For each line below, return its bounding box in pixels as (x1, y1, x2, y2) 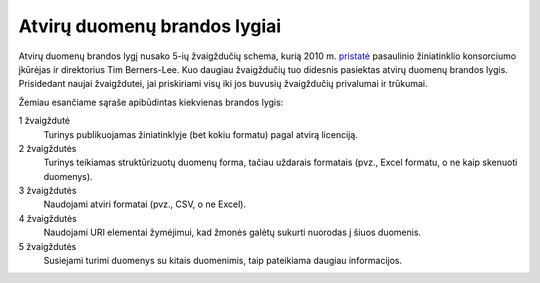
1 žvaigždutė (18, 115, 70, 127)
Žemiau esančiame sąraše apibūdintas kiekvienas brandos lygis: (18, 96, 284, 108)
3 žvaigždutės (18, 185, 77, 197)
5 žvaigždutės (18, 240, 77, 252)
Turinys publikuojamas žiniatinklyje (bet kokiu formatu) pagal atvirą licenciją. (43, 128, 359, 140)
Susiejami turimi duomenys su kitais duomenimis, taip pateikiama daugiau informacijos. (43, 255, 403, 267)
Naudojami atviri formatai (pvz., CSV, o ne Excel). (43, 198, 247, 210)
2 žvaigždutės (18, 142, 77, 154)
